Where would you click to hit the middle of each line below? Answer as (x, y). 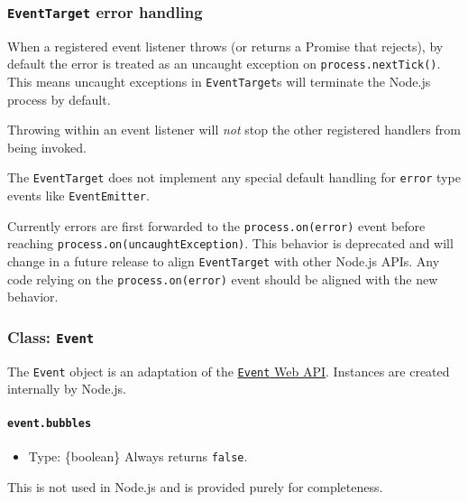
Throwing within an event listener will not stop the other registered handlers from (234, 130)
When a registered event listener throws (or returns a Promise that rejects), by (225, 46)
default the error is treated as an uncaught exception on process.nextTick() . (224, 64)
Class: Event (51, 336)
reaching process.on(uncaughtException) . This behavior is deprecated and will (230, 243)
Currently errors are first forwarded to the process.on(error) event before (216, 225)
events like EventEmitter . (78, 195)
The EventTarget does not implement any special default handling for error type (234, 177)
